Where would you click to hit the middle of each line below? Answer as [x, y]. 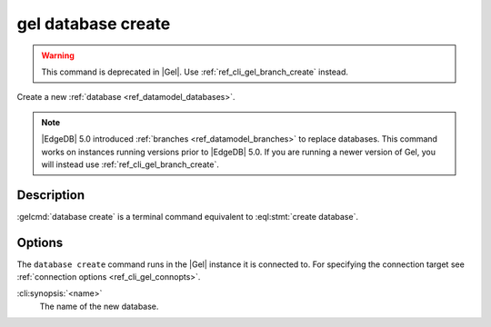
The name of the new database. [99, 306]
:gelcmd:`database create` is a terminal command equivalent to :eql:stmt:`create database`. [188, 216]
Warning [58, 55]
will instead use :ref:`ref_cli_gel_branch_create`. [130, 164]
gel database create [94, 24]
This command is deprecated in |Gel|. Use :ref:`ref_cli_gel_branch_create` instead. [195, 72]
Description [51, 195]
